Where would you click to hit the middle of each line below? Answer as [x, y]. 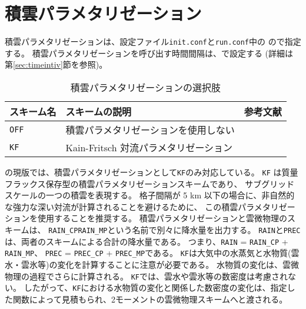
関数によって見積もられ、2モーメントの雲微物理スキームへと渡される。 [150, 299]
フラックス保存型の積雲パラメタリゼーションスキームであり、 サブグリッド [150, 183]
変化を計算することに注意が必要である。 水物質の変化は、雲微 [178, 264]
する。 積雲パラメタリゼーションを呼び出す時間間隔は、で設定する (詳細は [149, 53]
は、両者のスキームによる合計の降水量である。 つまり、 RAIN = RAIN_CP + [147, 241]
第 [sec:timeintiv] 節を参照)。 [56, 64]
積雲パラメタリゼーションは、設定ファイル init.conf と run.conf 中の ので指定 [153, 41]
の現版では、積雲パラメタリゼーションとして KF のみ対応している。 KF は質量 [152, 172]
